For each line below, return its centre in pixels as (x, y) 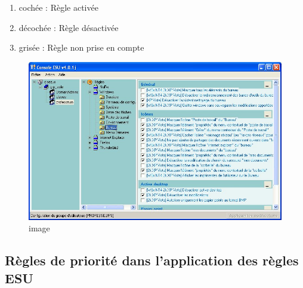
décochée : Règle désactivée (69, 27)
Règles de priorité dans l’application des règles (152, 260)
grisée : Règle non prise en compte (81, 47)
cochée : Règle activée (58, 7)
